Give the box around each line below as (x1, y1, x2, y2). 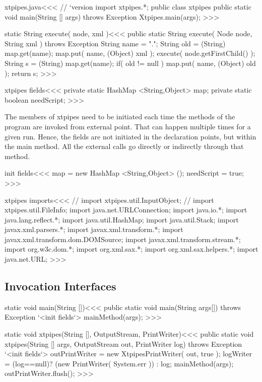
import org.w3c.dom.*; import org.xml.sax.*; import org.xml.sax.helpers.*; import (5, 244, 258, 254)
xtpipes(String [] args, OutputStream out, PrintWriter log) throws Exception (5, 338, 242, 349)
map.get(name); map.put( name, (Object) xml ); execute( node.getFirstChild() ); (5, 48, 255, 58)
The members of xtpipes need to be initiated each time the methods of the (5, 111, 235, 122)
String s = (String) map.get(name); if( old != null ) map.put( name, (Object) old (5, 57, 256, 68)
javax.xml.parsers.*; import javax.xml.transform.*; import (5, 224, 183, 235)
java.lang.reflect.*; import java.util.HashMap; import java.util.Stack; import (5, 214, 239, 224)
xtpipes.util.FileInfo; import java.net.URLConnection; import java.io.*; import (5, 204, 247, 215)
